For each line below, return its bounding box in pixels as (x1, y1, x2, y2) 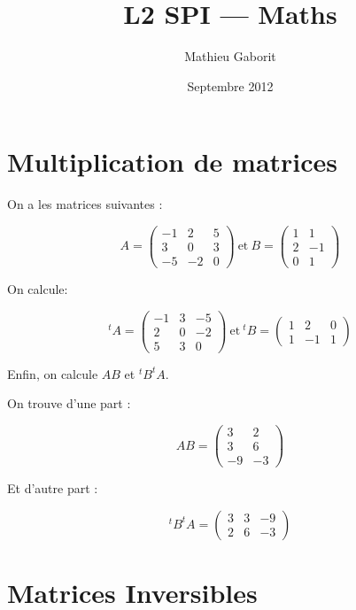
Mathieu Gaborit (184, 47, 276, 66)
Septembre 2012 (187, 76, 274, 95)
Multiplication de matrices (7, 143, 338, 180)
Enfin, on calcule (7, 364, 98, 382)
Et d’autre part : (7, 479, 98, 498)
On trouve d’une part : (7, 394, 131, 413)
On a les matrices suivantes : (7, 195, 163, 213)
